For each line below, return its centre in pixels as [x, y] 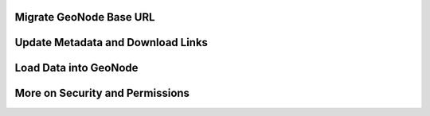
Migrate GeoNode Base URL [85, 17]
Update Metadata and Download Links [111, 43]
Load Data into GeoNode [76, 68]
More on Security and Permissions [102, 93]
